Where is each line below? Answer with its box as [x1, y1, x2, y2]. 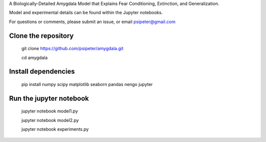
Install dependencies [9, 67, 75, 76]
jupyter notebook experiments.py [21, 126, 89, 132]
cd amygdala [21, 55, 48, 60]
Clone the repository [9, 31, 74, 40]
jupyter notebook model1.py [21, 108, 78, 114]
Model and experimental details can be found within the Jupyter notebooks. [9, 10, 163, 16]
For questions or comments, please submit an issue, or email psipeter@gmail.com [9, 19, 176, 25]
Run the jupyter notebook [9, 94, 89, 103]
